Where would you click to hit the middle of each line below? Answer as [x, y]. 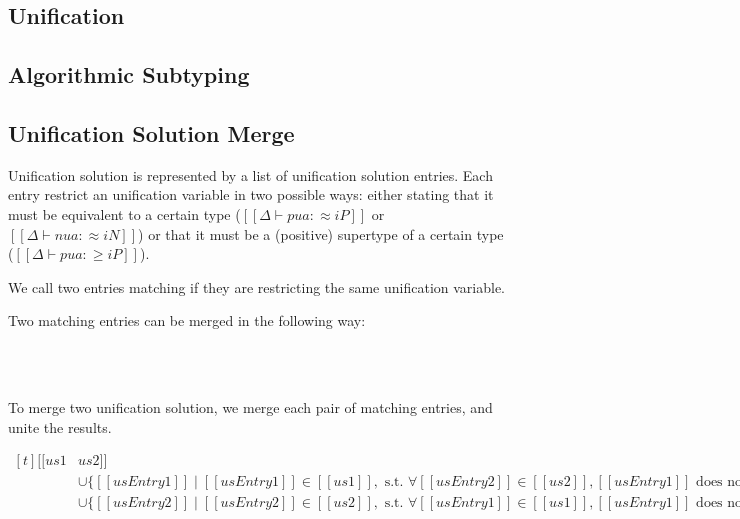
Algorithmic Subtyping [129, 74]
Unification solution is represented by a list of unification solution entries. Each [250, 174]
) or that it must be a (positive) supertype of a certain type [321, 233]
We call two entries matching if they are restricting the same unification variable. [257, 286]
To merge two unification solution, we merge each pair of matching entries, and [250, 407]
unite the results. [60, 426]
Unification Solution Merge [151, 132]
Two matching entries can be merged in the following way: [187, 320]
